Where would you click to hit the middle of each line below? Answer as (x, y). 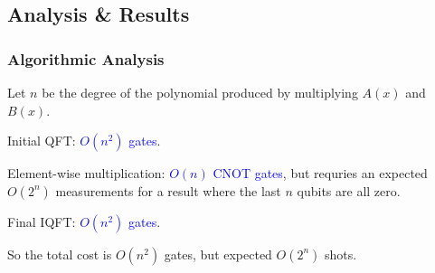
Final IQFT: (42, 221)
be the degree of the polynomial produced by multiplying (200, 92)
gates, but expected (218, 254)
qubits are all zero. (349, 190)
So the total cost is (60, 254)
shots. (341, 254)
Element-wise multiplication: (86, 173)
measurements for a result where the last (168, 190)
